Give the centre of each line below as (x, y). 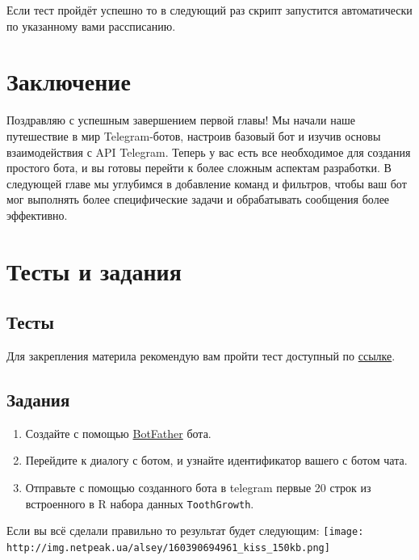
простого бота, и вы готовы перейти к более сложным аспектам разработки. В (199, 168)
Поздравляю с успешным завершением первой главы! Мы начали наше (181, 120)
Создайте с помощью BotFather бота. (118, 433)
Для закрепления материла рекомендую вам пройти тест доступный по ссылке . (201, 356)
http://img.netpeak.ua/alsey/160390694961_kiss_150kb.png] (168, 547)
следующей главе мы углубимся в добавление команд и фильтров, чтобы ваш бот (207, 183)
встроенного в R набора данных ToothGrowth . (140, 503)
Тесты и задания (94, 270)
